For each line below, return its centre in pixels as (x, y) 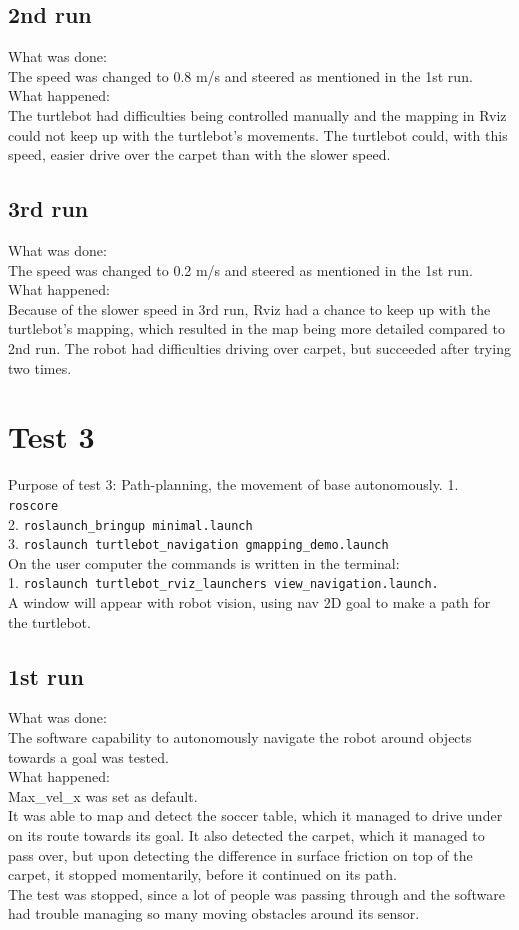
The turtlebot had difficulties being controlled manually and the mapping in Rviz (257, 114)
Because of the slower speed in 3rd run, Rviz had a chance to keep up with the (249, 308)
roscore (33, 505)
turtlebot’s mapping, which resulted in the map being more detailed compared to (256, 328)
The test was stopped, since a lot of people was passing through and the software (256, 893)
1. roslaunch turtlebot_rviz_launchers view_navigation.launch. (223, 582)
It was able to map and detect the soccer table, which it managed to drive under (255, 815)
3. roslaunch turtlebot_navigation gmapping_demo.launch (198, 543)
